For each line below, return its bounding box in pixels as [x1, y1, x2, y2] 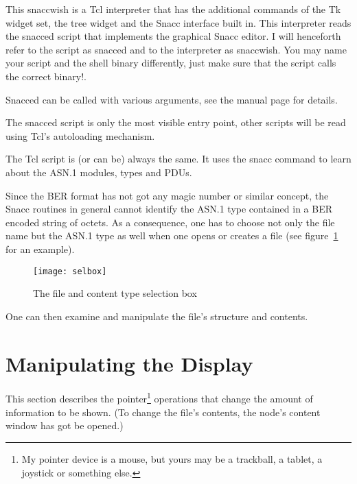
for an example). [5, 241, 75, 256]
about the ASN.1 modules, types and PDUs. [5, 165, 192, 179]
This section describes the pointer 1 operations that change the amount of [5, 389, 313, 406]
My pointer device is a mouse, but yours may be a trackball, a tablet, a [21, 451, 323, 465]
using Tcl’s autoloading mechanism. [5, 128, 155, 143]
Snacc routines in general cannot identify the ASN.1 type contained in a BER [5, 202, 332, 216]
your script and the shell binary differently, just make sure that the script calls [5, 56, 336, 70]
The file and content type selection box [33, 286, 197, 300]
